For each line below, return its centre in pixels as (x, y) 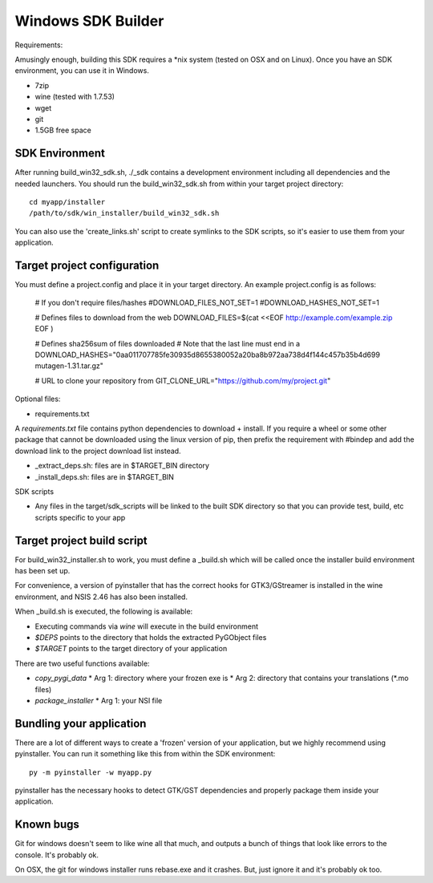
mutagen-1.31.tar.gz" (69, 366)
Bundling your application (81, 723)
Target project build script (81, 540)
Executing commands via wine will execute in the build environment (147, 626)
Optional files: (38, 399)
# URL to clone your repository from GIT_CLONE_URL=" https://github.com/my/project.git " (183, 380)
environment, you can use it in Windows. (82, 71)
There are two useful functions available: (82, 663)
